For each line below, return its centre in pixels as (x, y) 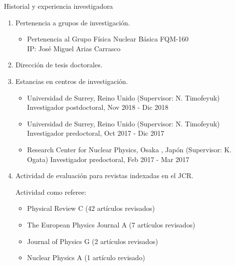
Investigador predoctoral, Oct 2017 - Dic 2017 (96, 133)
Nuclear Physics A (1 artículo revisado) (86, 257)
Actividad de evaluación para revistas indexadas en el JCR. (104, 175)
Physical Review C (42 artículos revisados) (91, 208)
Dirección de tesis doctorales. (59, 65)
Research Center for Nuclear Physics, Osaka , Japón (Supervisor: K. (129, 149)
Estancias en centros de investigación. (72, 81)
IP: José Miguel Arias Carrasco (74, 48)
